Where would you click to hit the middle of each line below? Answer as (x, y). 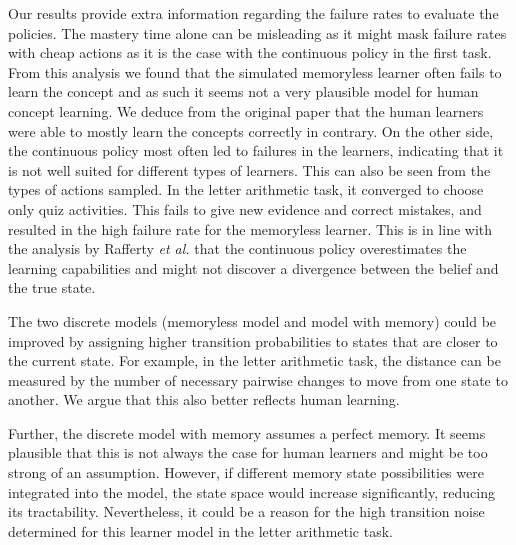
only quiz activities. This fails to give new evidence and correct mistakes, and (245, 208)
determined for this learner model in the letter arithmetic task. (200, 530)
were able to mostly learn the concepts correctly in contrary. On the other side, (251, 130)
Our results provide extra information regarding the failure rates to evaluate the (253, 13)
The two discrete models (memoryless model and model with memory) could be (252, 320)
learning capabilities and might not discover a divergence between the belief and (253, 267)
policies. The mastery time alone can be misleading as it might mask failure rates (257, 32)
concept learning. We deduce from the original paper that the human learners (246, 110)
